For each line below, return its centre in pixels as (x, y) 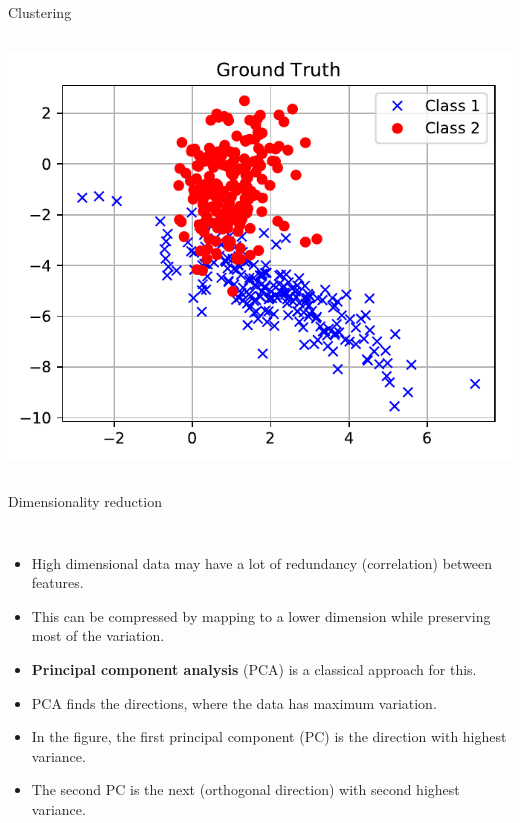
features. (57, 582)
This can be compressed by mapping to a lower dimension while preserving (261, 615)
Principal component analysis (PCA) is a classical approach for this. (254, 669)
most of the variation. (98, 635)
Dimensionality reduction (85, 501)
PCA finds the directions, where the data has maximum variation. (234, 702)
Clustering (40, 12)
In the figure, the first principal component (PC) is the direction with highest (269, 736)
